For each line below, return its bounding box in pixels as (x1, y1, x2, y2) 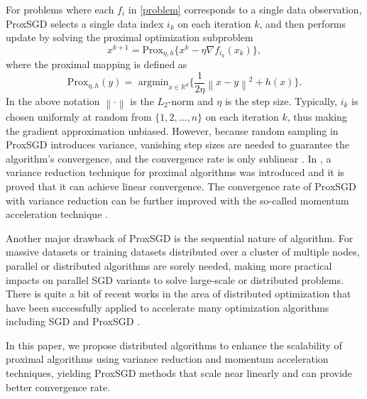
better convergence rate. (6, 379, 111, 394)
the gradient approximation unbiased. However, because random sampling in (6, 123, 339, 138)
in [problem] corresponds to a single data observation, (128, 2, 362, 16)
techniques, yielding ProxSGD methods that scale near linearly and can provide (6, 366, 352, 381)
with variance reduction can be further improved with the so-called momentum (6, 192, 349, 207)
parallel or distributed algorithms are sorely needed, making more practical (6, 258, 332, 273)
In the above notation (6, 93, 100, 108)
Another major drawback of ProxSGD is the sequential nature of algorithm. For (6, 230, 354, 245)
